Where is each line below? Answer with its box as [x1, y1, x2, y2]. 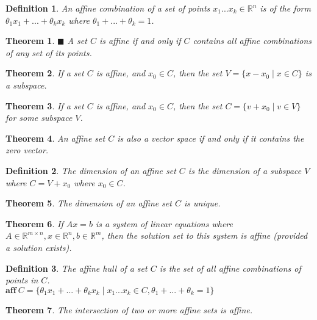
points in [5, 274, 38, 286]
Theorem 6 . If [5, 217, 63, 230]
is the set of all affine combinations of [159, 261, 301, 274]
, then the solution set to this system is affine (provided [101, 229, 308, 242]
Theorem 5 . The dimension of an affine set [5, 197, 173, 209]
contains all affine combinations [193, 34, 312, 47]
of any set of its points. [5, 46, 92, 59]
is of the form [260, 2, 311, 14]
